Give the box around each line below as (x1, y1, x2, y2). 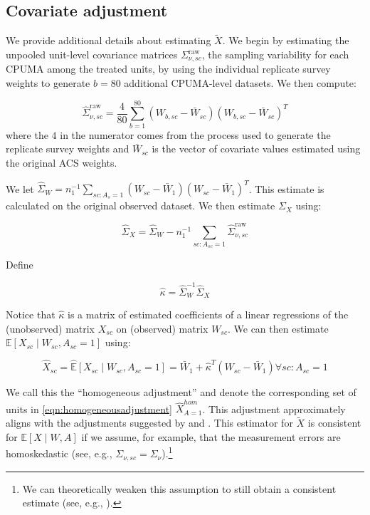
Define (6, 257, 33, 272)
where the (6, 127, 48, 142)
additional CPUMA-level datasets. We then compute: (124, 76, 356, 90)
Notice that (6, 307, 55, 322)
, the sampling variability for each (201, 47, 349, 62)
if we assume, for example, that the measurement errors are (81, 429, 341, 444)
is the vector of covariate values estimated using (152, 141, 361, 156)
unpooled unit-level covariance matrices (6, 47, 178, 62)
